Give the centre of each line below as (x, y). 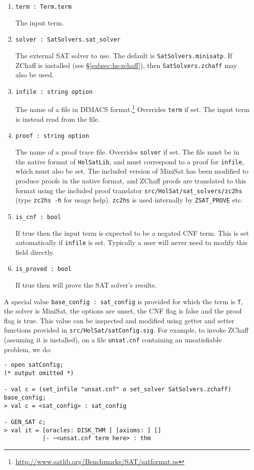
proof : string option (52, 136)
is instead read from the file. (58, 119)
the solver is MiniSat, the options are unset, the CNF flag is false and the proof (123, 311)
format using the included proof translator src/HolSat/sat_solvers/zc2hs (129, 190)
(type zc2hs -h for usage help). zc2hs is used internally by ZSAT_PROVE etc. (129, 200)
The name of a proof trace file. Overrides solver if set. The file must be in (127, 152)
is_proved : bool (43, 269)
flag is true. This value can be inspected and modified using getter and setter (119, 320)
